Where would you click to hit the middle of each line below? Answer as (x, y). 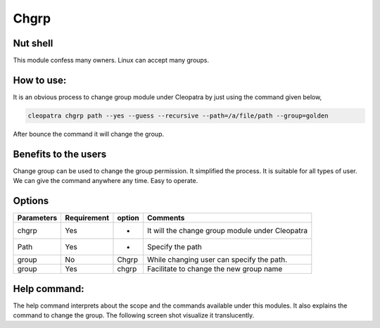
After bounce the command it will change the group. (89, 134)
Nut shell (33, 43)
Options (31, 201)
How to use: (40, 80)
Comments (166, 218)
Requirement (87, 218)
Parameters (37, 218)
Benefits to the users (60, 154)
